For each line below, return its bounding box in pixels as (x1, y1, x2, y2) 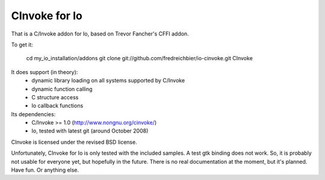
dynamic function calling (31, 85, 93, 93)
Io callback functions (31, 102, 84, 110)
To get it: (11, 41, 33, 48)
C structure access (31, 93, 79, 101)
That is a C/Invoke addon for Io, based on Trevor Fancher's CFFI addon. (11, 30, 189, 37)
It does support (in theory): (11, 68, 78, 75)
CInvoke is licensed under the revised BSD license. (11, 138, 138, 146)
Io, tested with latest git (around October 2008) (31, 127, 149, 135)
